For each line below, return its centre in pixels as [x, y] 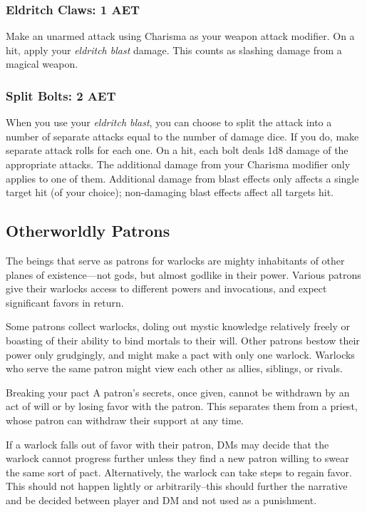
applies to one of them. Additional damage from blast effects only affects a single [182, 178]
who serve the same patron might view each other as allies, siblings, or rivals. [174, 368]
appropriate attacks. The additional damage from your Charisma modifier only [178, 164]
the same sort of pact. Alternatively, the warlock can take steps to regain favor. [179, 472]
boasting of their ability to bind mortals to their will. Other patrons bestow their [183, 340]
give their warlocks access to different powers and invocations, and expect [166, 288]
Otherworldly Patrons [88, 231]
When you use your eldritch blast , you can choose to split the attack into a [169, 122]
